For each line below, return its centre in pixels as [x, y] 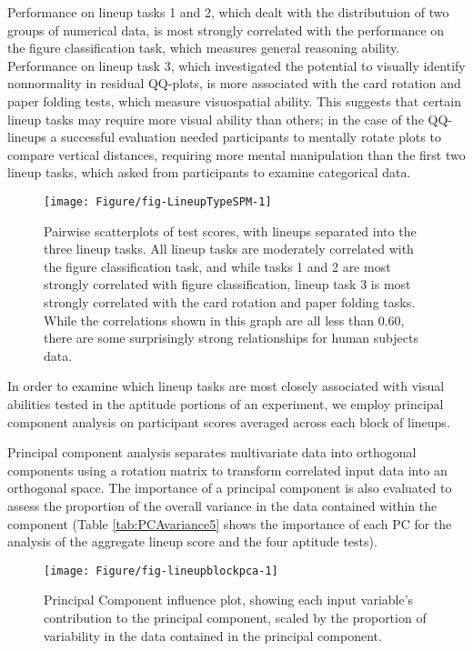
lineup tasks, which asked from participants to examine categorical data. [209, 172]
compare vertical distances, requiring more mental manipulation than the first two [236, 154]
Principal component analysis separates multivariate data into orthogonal [212, 452]
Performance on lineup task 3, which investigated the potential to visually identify [236, 65]
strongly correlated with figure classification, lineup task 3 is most [227, 284]
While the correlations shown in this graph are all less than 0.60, [224, 320]
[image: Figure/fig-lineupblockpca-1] [161, 571]
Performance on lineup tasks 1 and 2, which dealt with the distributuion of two [228, 12]
